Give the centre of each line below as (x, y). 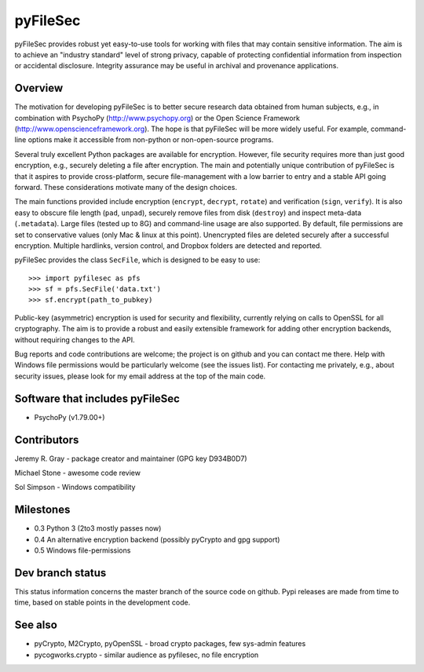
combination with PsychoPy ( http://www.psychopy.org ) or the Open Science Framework (157, 118)
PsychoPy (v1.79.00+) (69, 417)
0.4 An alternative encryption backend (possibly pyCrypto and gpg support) (157, 539)
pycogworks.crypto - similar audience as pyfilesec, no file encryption (146, 655)
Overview (39, 88)
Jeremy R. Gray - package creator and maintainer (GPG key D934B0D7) (131, 458)
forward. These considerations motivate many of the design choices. (126, 187)
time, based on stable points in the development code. (102, 603)
